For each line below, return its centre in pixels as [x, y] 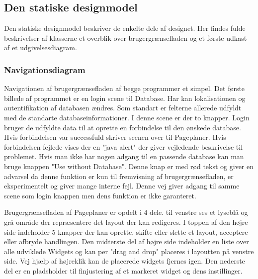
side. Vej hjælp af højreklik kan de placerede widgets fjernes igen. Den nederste [125, 261]
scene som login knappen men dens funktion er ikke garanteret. [100, 195]
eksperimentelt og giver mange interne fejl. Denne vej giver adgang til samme [122, 186]
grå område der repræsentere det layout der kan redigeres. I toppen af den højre [126, 222]
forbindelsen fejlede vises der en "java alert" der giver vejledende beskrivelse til [124, 146]
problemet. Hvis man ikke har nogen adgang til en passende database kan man [124, 156]
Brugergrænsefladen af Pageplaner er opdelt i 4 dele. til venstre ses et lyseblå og [126, 212]
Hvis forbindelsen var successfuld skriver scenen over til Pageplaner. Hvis [115, 137]
